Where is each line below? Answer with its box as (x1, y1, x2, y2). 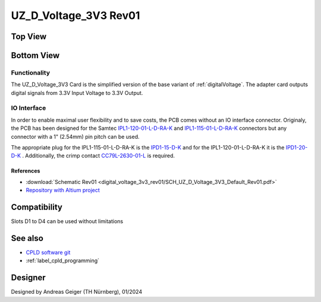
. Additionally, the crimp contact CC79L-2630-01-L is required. (21, 152, 175, 160)
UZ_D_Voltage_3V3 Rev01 (11, 9, 140, 22)
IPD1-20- (285, 144, 308, 151)
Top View (11, 31, 47, 42)
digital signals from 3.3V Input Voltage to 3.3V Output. (11, 89, 143, 96)
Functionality (11, 68, 51, 77)
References (11, 167, 40, 174)
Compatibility (11, 202, 62, 212)
